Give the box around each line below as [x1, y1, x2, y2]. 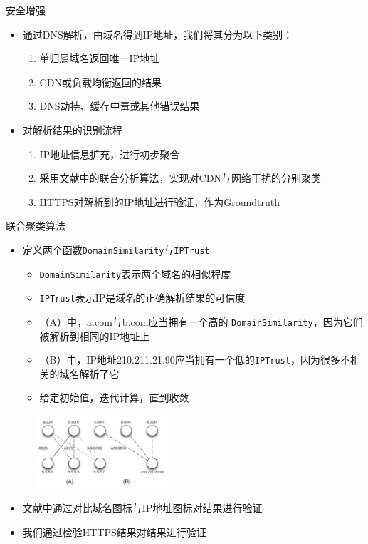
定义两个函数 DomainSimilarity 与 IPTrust [22, 242, 210, 257]
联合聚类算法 [6, 218, 65, 233]
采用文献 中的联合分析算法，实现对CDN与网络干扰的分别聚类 [39, 170, 321, 185]
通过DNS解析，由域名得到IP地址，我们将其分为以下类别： [22, 26, 293, 41]
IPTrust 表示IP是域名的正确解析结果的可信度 [39, 290, 246, 305]
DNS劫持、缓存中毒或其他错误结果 [39, 98, 200, 113]
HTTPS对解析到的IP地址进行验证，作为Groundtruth [39, 194, 280, 209]
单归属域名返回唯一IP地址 [39, 51, 160, 66]
